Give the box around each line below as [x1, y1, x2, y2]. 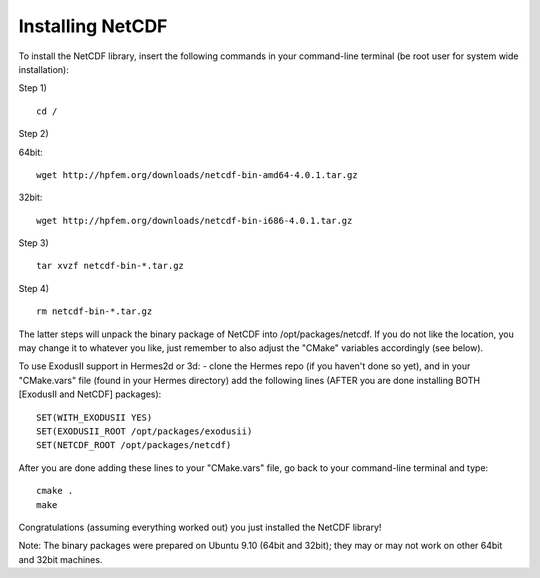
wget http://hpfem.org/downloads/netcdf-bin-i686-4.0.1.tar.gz [36, 215, 353, 226]
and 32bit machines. [18, 553, 103, 565]
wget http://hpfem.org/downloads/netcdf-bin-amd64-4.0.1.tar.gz [36, 169, 359, 180]
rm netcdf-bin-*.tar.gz [36, 306, 153, 317]
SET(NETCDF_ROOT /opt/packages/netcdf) [36, 440, 232, 451]
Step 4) [18, 282, 50, 294]
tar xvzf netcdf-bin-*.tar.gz [36, 260, 185, 272]
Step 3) [18, 237, 49, 249]
